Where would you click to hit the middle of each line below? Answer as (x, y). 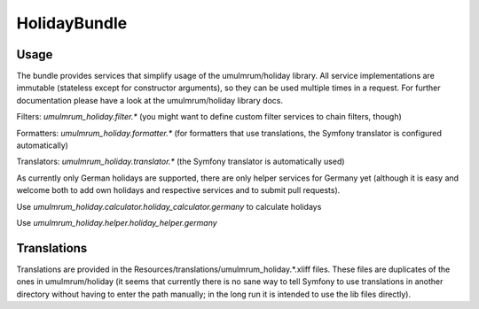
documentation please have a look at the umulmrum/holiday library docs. (150, 100)
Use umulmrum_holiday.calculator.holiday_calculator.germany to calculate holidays (169, 206)
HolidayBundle (72, 23)
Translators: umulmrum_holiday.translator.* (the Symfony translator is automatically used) (181, 162)
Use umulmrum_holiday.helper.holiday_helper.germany (117, 222)
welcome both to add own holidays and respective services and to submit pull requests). (178, 190)
